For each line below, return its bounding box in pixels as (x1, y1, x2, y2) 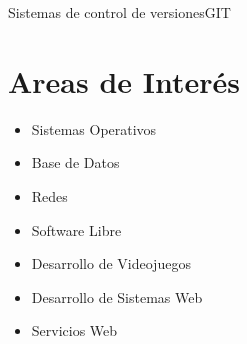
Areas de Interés (8, 60, 241, 101)
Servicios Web (31, 320, 118, 341)
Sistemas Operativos (31, 118, 157, 139)
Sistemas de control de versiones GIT (8, 2, 231, 22)
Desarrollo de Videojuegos (31, 253, 191, 274)
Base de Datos (31, 152, 120, 173)
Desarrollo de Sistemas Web (31, 286, 203, 307)
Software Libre (31, 219, 122, 240)
